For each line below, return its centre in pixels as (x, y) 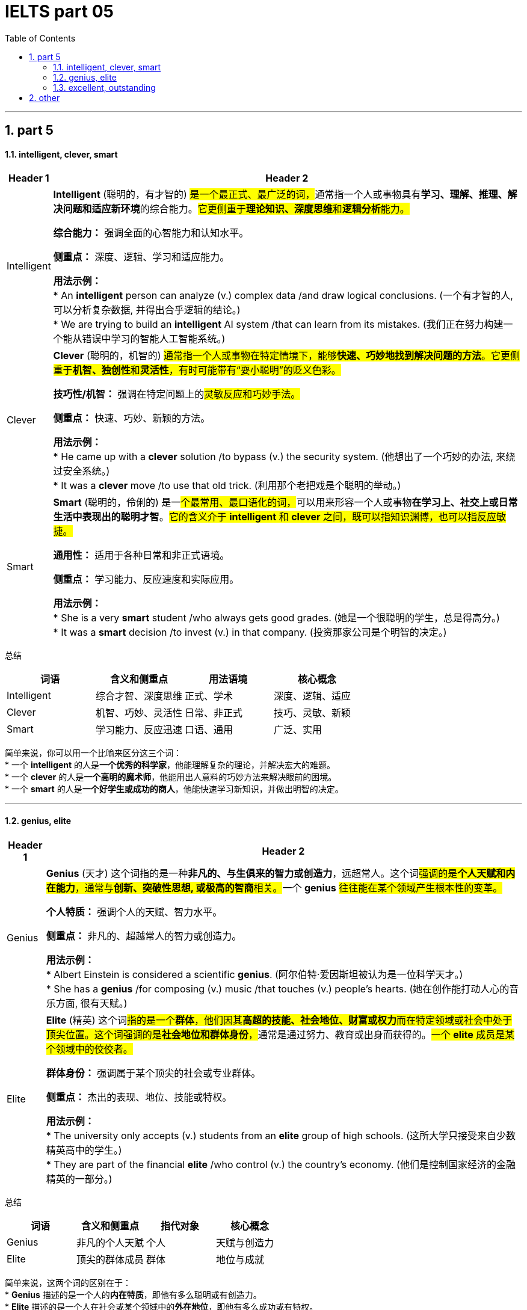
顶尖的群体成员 (110, 1259)
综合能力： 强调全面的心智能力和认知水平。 (151, 233)
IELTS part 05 (59, 11)
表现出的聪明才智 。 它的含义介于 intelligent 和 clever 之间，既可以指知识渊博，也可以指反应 (289, 517)
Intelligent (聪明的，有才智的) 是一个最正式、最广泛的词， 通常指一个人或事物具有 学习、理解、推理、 (280, 195)
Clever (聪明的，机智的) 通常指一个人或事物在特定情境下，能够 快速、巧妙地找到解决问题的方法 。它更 (282, 356)
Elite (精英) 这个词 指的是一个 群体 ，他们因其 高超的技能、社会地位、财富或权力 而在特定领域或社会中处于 (279, 1020)
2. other (45, 97)
